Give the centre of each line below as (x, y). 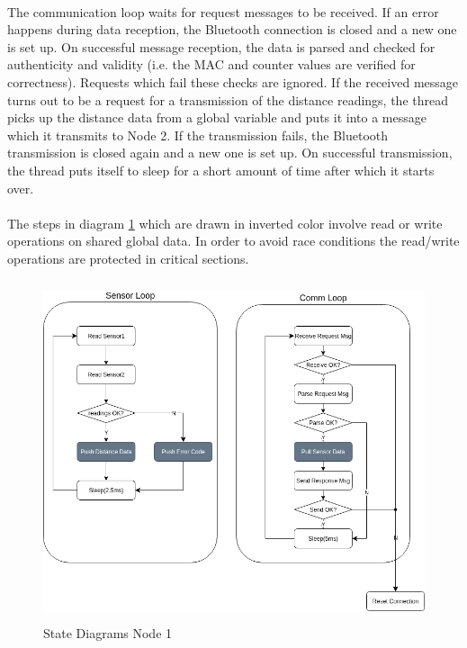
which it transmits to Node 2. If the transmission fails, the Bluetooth (198, 135)
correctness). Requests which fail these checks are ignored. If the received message (233, 81)
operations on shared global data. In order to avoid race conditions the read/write (233, 241)
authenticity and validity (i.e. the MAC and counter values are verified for (211, 64)
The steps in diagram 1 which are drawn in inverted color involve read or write (225, 223)
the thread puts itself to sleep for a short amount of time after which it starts (221, 170)
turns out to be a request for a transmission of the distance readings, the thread (228, 99)
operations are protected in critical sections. (128, 258)
